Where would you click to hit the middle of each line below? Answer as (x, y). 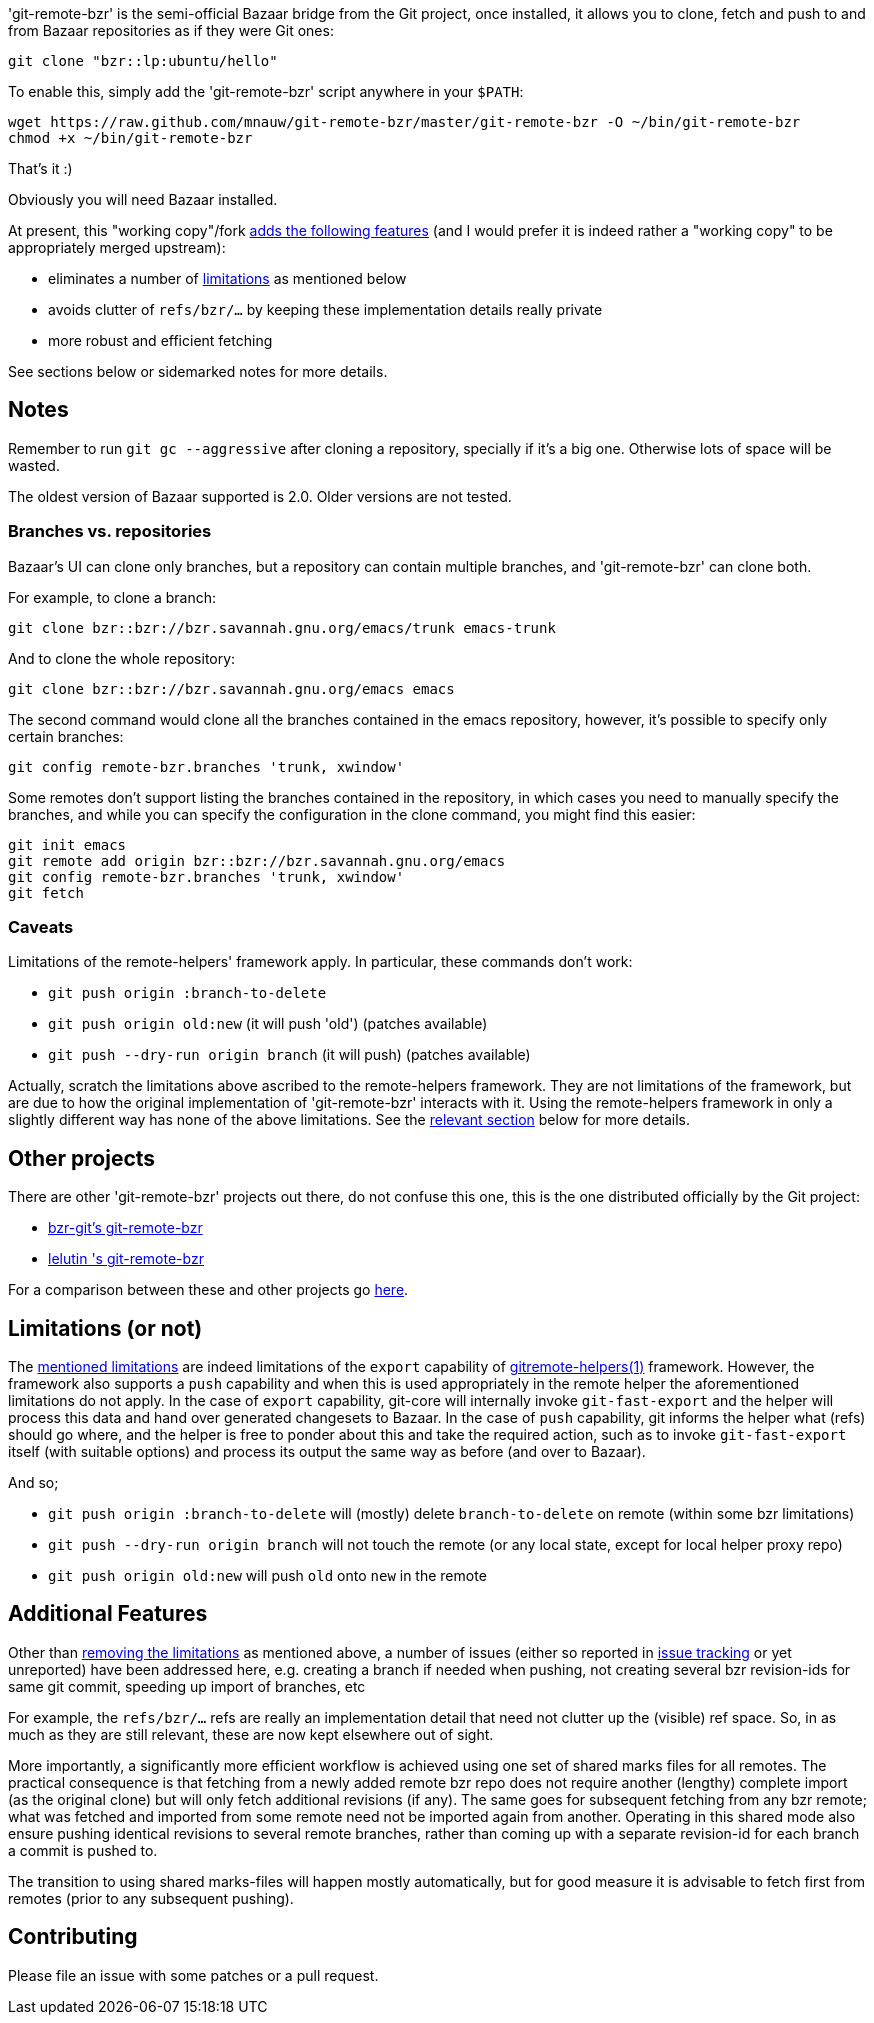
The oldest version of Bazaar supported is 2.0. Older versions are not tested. (260, 496)
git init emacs (67, 844)
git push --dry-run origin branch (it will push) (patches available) (289, 1055)
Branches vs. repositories (110, 531)
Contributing (73, 1937)
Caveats (41, 926)
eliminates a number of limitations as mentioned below (227, 278)
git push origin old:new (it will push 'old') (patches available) (268, 1024)
